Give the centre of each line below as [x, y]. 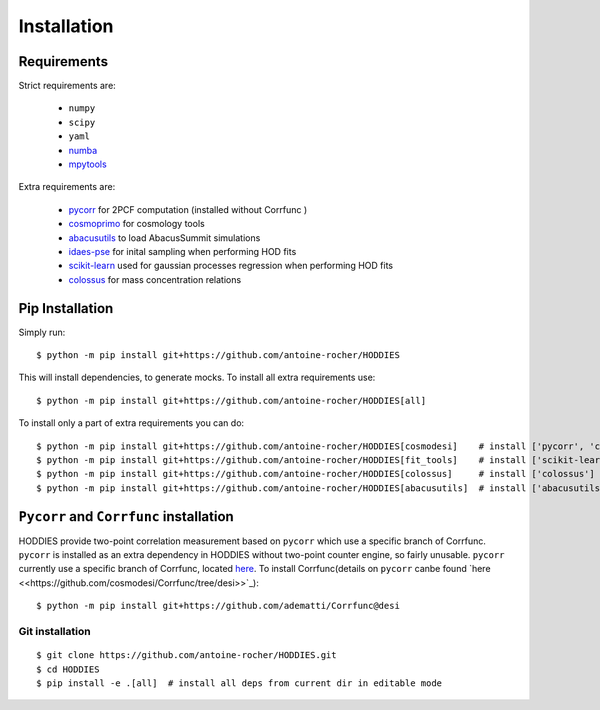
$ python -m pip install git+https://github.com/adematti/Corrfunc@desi [218, 606]
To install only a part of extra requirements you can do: [131, 423]
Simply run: [42, 332]
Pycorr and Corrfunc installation [126, 516]
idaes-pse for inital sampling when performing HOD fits [182, 251]
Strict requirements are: [67, 86]
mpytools [87, 164]
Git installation [54, 632]
